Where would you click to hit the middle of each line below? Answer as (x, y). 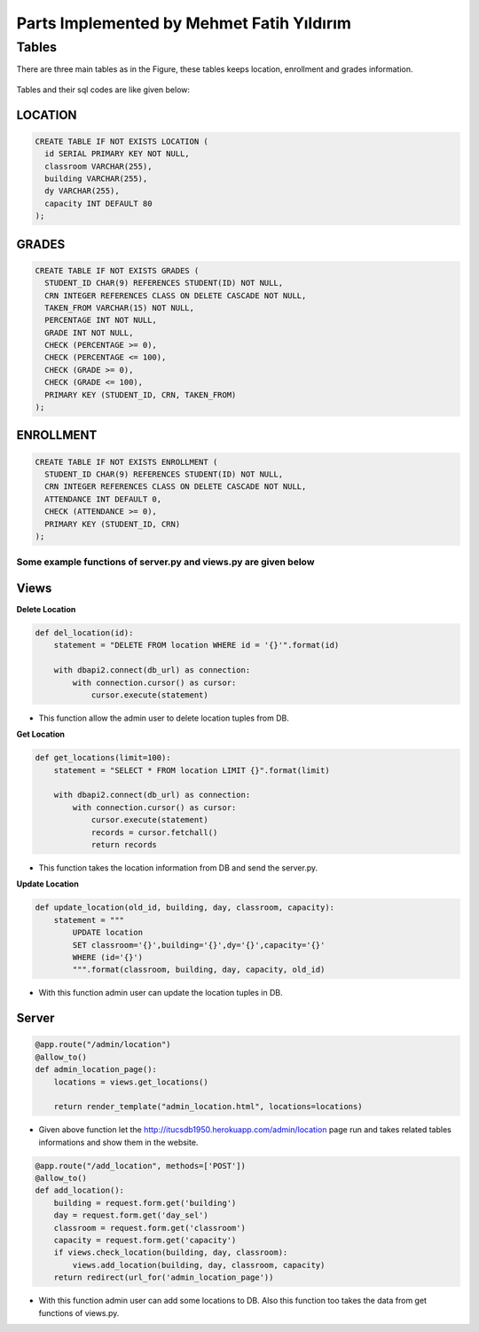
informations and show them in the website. (118, 1142)
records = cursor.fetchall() (154, 832)
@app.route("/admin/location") (103, 1044)
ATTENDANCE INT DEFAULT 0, (103, 499)
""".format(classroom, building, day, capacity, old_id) (199, 970)
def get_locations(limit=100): (103, 758)
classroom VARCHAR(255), (98, 166)
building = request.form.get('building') (145, 1203)
